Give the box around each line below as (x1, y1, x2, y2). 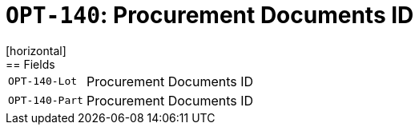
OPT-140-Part (8, 94, 83, 107)
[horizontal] (6, 43, 66, 58)
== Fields (6, 57, 55, 71)
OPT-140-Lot (8, 75, 78, 88)
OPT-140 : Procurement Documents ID (6, 2, 414, 29)
